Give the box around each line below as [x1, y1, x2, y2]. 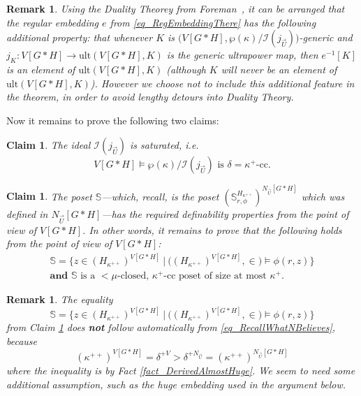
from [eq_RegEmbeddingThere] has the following [110, 15, 316, 29]
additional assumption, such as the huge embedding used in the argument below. [6, 376, 346, 391]
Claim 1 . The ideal [6, 138, 91, 152]
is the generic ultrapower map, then [166, 47, 318, 62]
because [6, 333, 38, 348]
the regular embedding [6, 15, 99, 29]
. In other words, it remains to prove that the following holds [82, 222, 342, 237]
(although [166, 61, 206, 76]
